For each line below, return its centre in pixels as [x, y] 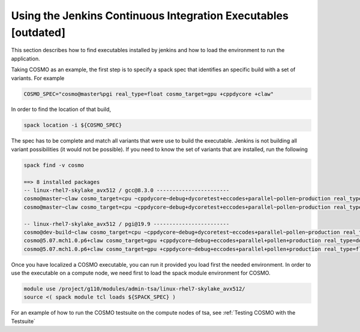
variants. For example [38, 78]
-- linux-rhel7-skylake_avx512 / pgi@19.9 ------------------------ [127, 224]
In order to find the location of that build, [61, 109]
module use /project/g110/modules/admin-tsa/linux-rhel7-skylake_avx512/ [134, 289]
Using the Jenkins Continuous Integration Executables [150, 16]
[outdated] [38, 32]
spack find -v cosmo [54, 165]
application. [25, 58]
